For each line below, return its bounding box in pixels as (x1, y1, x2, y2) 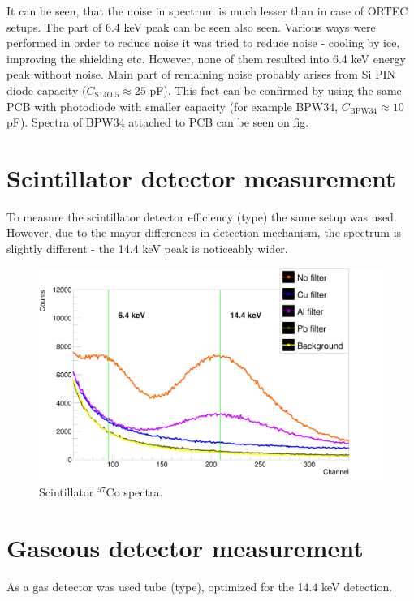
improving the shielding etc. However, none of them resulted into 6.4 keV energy (6, 49, 406, 67)
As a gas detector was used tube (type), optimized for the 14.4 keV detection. (6, 578, 393, 595)
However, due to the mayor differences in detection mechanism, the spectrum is (6, 224, 402, 241)
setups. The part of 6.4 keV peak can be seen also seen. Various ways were (6, 18, 376, 35)
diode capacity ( (6, 81, 87, 98)
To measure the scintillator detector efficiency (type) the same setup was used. (6, 208, 397, 225)
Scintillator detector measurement (6, 161, 396, 194)
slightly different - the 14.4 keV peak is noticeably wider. (6, 240, 288, 257)
